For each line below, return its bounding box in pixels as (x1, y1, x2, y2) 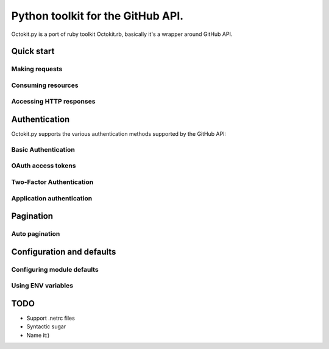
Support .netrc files (26, 314, 76, 322)
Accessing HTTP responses (11, 97, 96, 106)
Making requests (11, 65, 63, 73)
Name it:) (26, 331, 50, 339)
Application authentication (11, 194, 93, 202)
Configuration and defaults (11, 247, 116, 257)
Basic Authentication (11, 145, 76, 153)
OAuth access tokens (11, 161, 76, 170)
